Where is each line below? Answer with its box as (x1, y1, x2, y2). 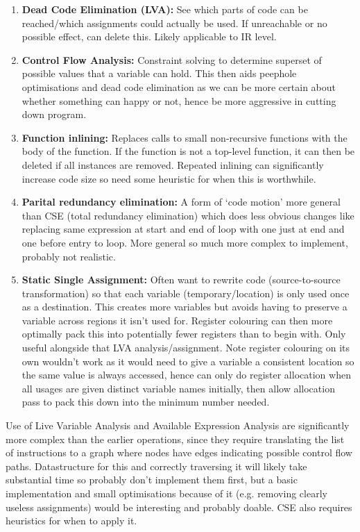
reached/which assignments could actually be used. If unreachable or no (22, 15, 327, 30)
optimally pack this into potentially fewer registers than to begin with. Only (22, 326, 346, 341)
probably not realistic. (22, 249, 116, 263)
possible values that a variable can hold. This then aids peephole (22, 66, 297, 81)
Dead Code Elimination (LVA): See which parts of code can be (22, 2, 308, 16)
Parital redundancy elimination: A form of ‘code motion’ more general (22, 194, 341, 209)
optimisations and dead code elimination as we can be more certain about (22, 79, 336, 94)
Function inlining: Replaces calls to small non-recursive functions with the (22, 130, 348, 144)
